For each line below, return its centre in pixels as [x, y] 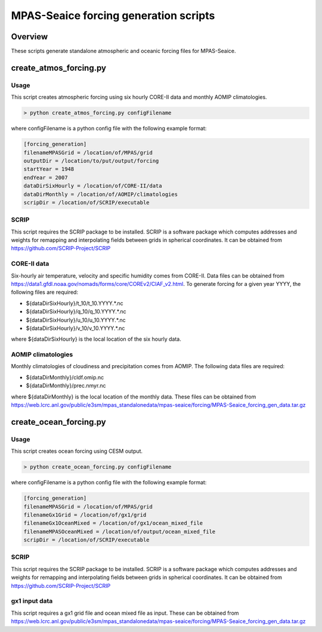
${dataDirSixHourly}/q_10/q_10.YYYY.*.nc [76, 312]
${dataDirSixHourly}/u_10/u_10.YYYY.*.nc [76, 320]
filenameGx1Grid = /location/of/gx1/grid [85, 515]
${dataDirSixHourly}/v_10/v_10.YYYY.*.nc [75, 328]
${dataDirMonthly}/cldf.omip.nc [65, 377]
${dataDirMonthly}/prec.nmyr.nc [66, 386]
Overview [30, 37]
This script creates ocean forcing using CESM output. [77, 451]
